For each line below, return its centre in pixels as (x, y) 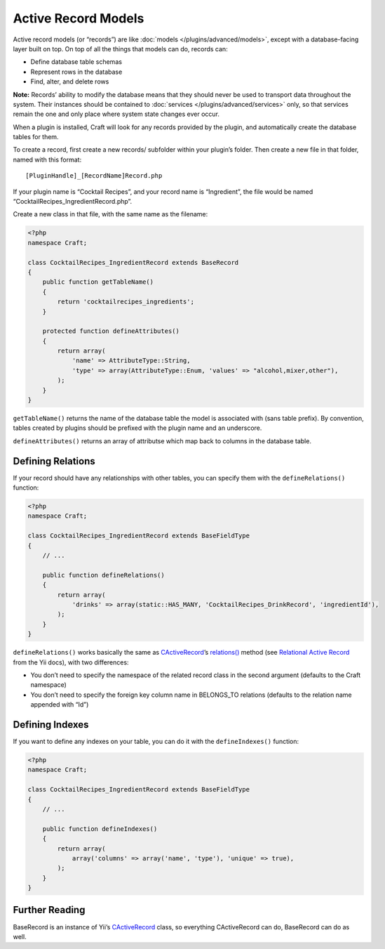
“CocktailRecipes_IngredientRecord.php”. (73, 202)
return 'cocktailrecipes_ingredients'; (126, 302)
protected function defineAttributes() (111, 331)
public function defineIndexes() (100, 829)
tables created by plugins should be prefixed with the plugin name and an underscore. (137, 428)
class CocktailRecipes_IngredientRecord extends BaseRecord (133, 262)
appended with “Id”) (60, 705)
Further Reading (49, 910)
